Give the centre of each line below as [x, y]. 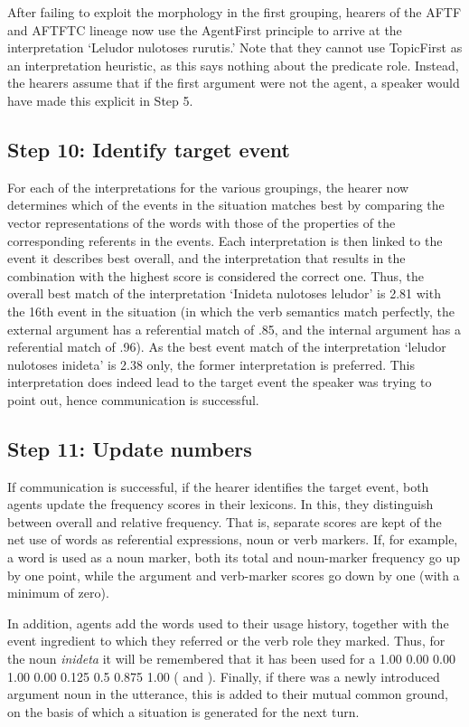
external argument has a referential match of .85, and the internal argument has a [234, 329]
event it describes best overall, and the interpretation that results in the [206, 258]
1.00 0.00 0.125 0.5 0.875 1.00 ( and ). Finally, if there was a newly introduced [224, 676]
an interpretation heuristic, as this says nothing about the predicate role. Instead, [233, 65]
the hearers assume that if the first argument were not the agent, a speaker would [234, 83]
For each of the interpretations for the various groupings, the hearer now [208, 187]
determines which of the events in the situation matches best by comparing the [226, 205]
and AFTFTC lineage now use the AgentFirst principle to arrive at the [205, 29]
